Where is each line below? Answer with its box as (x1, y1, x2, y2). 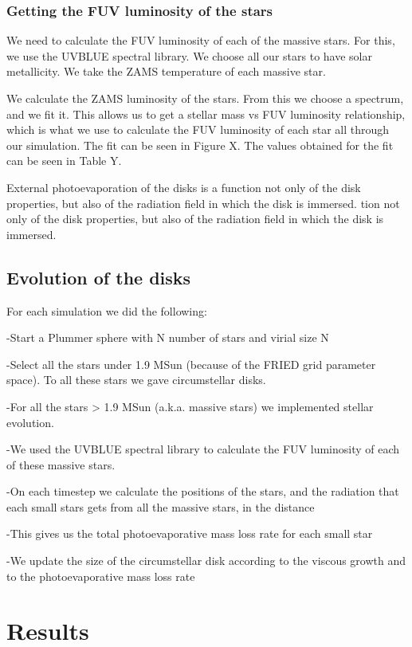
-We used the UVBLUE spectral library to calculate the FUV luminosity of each (6, 441, 400, 457)
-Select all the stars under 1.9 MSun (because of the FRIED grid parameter (6, 355, 376, 372)
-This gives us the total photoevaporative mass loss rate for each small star (6, 525, 373, 542)
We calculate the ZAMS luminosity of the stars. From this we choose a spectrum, (6, 90, 404, 106)
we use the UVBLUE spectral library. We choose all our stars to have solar (6, 47, 372, 64)
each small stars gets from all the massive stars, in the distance (6, 498, 315, 515)
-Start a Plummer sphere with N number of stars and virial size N (6, 329, 329, 346)
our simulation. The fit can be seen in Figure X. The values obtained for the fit (6, 136, 394, 153)
